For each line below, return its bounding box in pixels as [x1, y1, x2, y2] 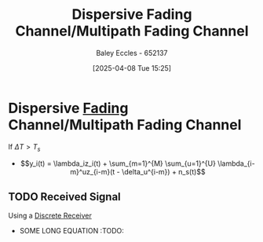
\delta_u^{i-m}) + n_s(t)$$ [121, 167, 206, 177]
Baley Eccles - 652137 [96, 48, 168, 57]
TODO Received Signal [8, 190, 122, 203]
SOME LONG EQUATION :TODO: [19, 226, 124, 236]
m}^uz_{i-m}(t [70, 167, 115, 177]
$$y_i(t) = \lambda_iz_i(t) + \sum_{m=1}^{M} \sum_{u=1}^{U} [20, 159, 216, 168]
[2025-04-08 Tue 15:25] [93, 63, 171, 72]
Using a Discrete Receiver [8, 211, 92, 221]
